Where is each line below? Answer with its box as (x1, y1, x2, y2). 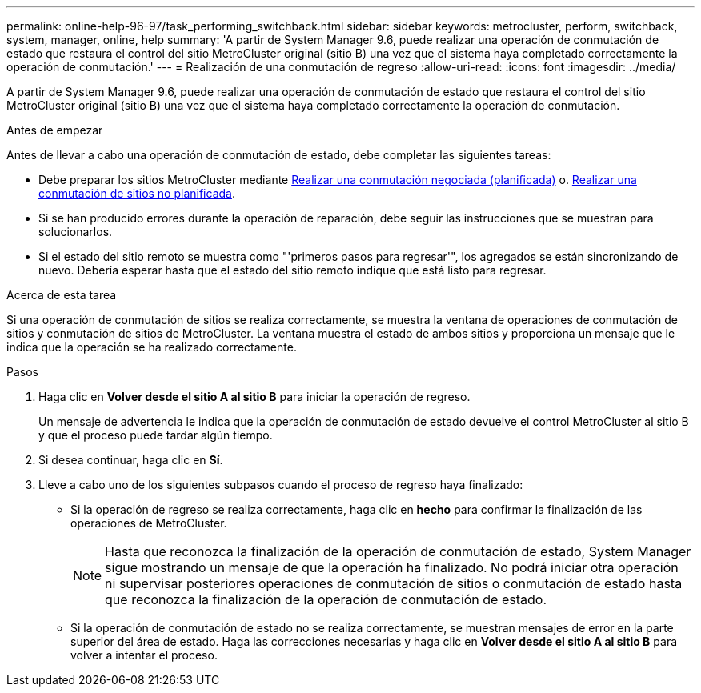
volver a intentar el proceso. (70, 648, 218, 662)
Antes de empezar (6, 123, 103, 137)
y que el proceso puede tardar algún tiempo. (38, 428, 273, 442)
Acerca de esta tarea (6, 288, 117, 302)
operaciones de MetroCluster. (70, 516, 227, 530)
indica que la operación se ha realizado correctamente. (6, 340, 297, 354)
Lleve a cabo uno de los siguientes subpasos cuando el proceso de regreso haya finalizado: (38, 478, 523, 491)
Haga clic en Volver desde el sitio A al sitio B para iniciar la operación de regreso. (38, 390, 471, 403)
